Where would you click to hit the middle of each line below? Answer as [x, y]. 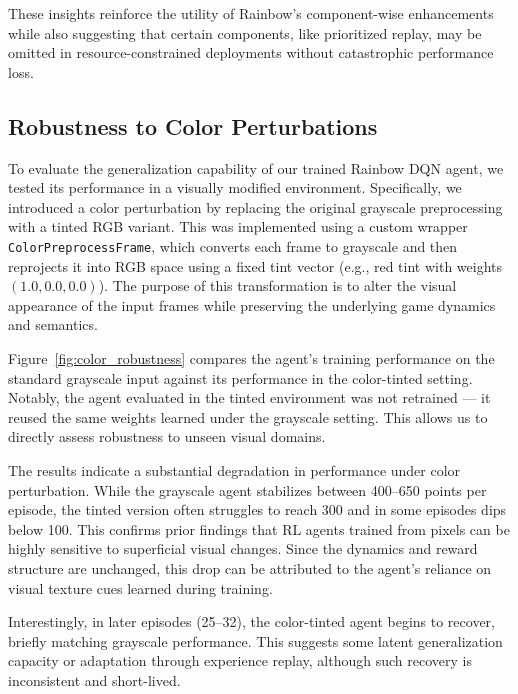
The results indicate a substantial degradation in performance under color [234, 469]
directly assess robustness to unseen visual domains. [167, 436]
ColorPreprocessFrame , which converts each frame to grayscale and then [233, 245]
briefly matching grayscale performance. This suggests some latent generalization [255, 640]
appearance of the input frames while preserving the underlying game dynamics [252, 304]
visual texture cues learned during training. [140, 587]
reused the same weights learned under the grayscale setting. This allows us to [248, 416]
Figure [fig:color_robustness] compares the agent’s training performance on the [251, 357]
